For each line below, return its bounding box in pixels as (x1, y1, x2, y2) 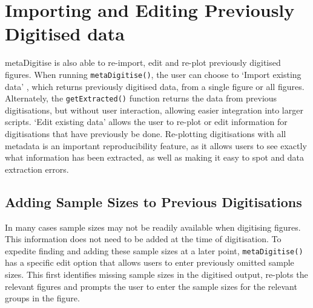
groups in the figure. (5, 292, 80, 304)
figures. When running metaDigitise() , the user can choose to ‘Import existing (5, 68, 301, 80)
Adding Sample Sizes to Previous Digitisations (5, 192, 302, 211)
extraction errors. (5, 162, 69, 175)
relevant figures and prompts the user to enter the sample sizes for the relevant (5, 280, 297, 292)
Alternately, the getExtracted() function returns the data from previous (5, 92, 277, 104)
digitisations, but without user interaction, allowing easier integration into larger (5, 103, 303, 116)
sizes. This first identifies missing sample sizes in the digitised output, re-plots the (5, 268, 308, 281)
